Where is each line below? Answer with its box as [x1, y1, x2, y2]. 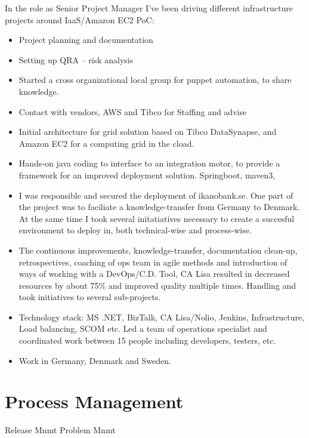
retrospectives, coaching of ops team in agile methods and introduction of [18, 255, 288, 268]
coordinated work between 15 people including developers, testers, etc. [18, 334, 276, 347]
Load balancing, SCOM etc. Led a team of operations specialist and [18, 322, 267, 335]
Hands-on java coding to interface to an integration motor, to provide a [18, 157, 280, 169]
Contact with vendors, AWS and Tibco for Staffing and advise [18, 105, 247, 118]
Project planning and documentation [18, 33, 153, 46]
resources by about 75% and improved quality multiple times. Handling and [18, 279, 296, 291]
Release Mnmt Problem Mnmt [5, 424, 116, 436]
